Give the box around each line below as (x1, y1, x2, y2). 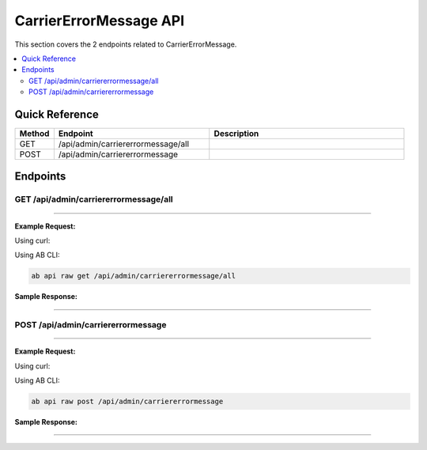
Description (213, 128, 259, 139)
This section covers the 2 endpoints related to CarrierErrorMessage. (14, 40, 237, 49)
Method (19, 128, 50, 139)
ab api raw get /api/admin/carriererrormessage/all (31, 271, 236, 281)
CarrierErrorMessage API (14, 12, 185, 29)
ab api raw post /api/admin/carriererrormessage (31, 397, 224, 407)
